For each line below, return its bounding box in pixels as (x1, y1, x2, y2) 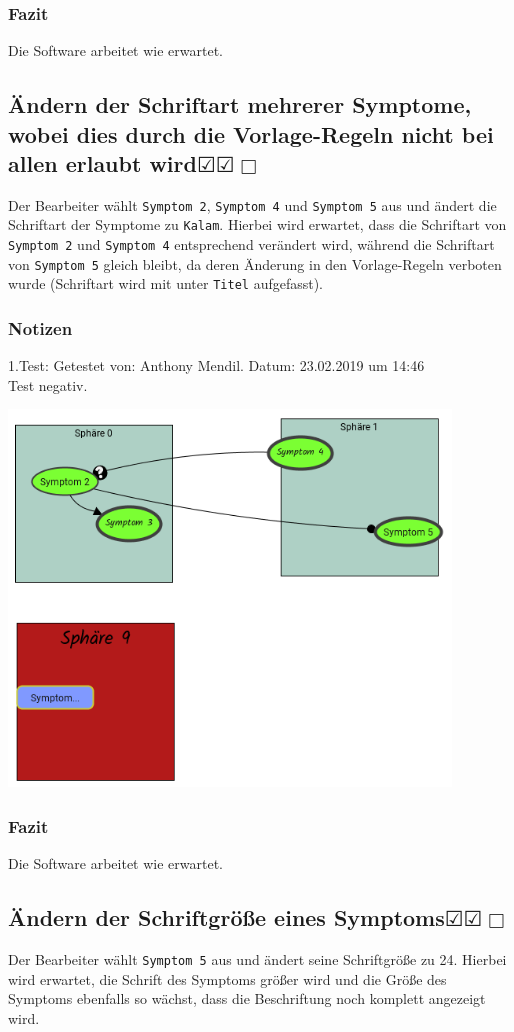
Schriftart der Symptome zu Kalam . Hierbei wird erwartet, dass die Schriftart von (8, 214, 507, 235)
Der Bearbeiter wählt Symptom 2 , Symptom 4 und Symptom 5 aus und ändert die (8, 194, 497, 215)
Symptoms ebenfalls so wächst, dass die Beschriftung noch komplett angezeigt (8, 988, 486, 1009)
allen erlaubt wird (8, 147, 197, 178)
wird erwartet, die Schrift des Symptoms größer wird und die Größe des (8, 968, 447, 989)
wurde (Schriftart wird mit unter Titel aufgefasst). (8, 273, 324, 294)
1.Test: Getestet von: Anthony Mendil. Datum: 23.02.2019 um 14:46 (8, 355, 425, 376)
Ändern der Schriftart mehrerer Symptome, (8, 89, 472, 120)
